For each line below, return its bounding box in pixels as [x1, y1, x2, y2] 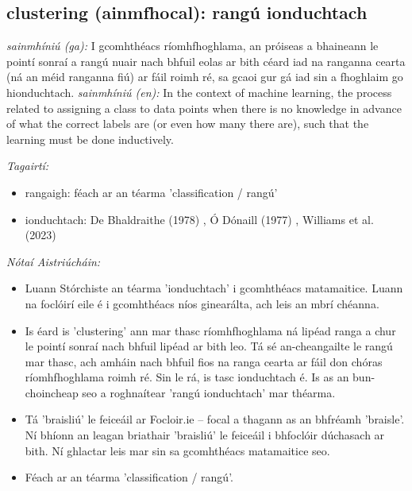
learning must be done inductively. [6, 130, 174, 147]
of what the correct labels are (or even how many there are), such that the [6, 115, 369, 132]
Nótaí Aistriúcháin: [6, 253, 101, 269]
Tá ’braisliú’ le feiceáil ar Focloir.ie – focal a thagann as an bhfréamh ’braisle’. [25, 411, 405, 427]
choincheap [25, 384, 79, 400]
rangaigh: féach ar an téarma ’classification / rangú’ [25, 184, 278, 200]
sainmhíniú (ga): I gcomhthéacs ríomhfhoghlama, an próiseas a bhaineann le [6, 37, 379, 54]
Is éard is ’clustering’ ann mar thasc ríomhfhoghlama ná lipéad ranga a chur [25, 322, 396, 338]
